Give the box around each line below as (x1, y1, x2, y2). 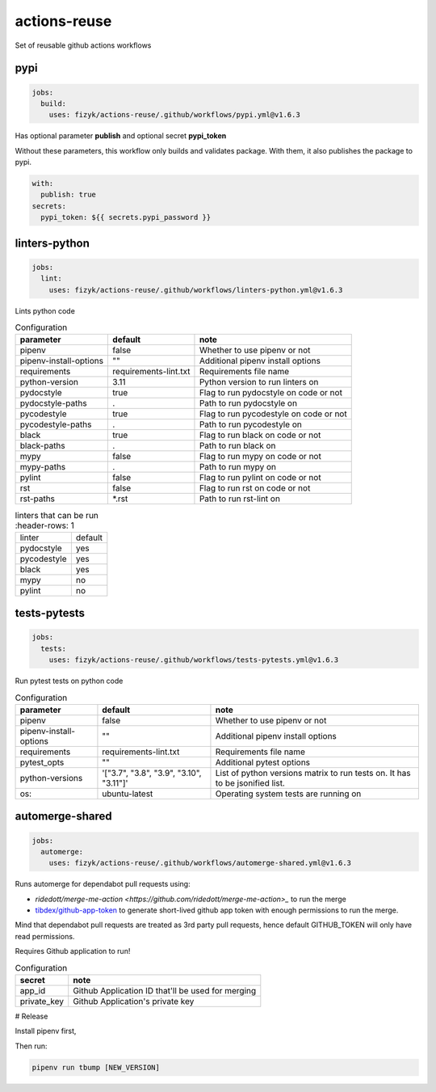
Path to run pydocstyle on (199, 398, 298, 409)
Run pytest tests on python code (15, 676, 124, 686)
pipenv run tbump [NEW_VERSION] (31, 1063, 161, 1072)
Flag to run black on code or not (199, 429, 321, 441)
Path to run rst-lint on (199, 493, 280, 504)
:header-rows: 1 (15, 520, 74, 531)
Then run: (15, 1041, 48, 1051)
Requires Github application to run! (15, 947, 131, 956)
